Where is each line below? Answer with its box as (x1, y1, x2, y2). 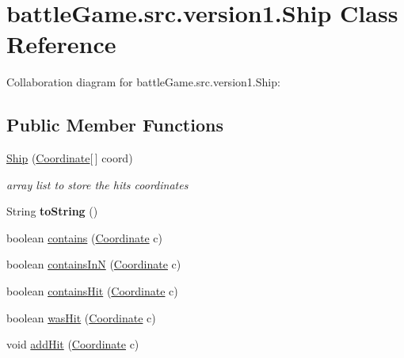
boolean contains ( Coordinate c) (6, 229, 162, 246)
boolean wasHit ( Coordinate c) (6, 309, 156, 326)
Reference (6, 28, 116, 60)
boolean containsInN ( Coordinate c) (6, 256, 181, 272)
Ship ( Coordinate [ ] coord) (6, 150, 133, 166)
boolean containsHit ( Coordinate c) (6, 283, 178, 299)
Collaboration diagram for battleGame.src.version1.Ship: (6, 74, 280, 90)
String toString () (6, 203, 98, 219)
